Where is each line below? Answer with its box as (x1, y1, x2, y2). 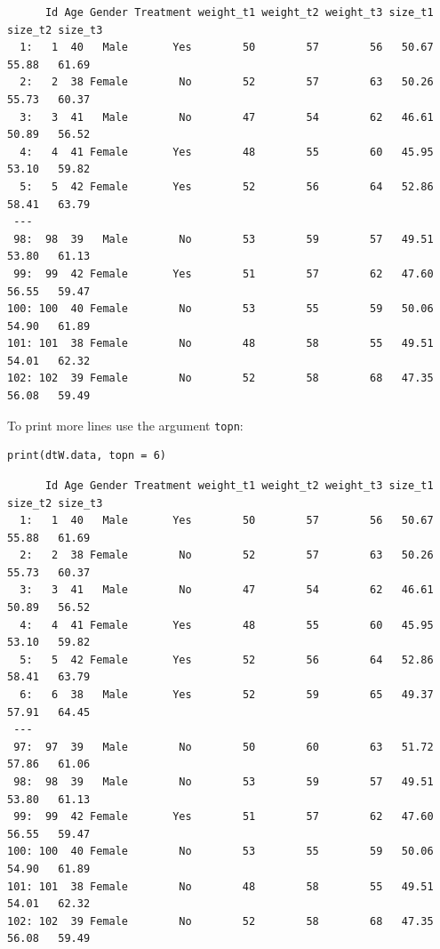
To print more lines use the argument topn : (7, 415, 244, 434)
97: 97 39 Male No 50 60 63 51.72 (13, 740, 434, 753)
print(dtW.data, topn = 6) (7, 449, 166, 462)
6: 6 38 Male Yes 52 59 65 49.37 (20, 688, 434, 702)
